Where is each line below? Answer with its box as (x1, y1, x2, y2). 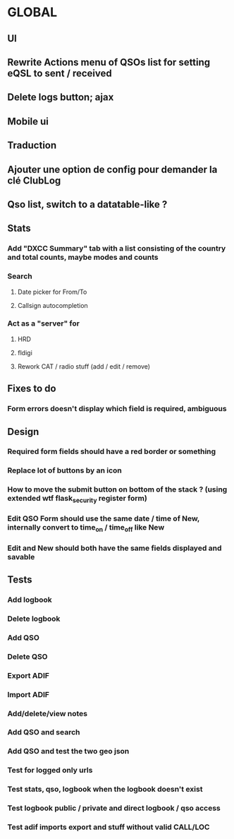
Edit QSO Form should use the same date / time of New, (7, 513, 199, 523)
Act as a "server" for (7, 319, 80, 328)
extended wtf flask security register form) (7, 494, 148, 505)
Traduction (7, 139, 57, 152)
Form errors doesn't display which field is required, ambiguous (7, 404, 227, 414)
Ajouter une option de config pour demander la (7, 163, 218, 175)
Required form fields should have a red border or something (7, 446, 216, 456)
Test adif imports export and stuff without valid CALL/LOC (7, 822, 210, 832)
